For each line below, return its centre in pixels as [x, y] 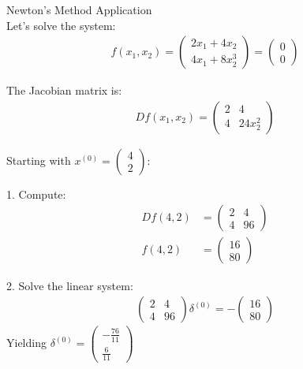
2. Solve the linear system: [70, 285]
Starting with [39, 160]
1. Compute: [36, 194]
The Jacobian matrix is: [64, 90]
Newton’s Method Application [79, 9]
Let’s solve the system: [61, 25]
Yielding [26, 343]
